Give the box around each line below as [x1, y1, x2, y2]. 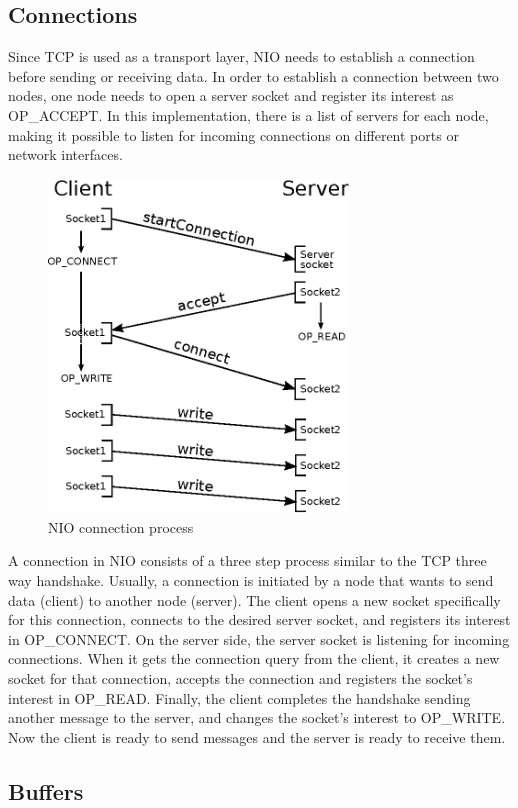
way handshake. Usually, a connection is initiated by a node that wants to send [8, 570, 494, 591]
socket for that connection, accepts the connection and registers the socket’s [8, 668, 473, 689]
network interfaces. [8, 144, 123, 165]
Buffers [8, 775, 84, 806]
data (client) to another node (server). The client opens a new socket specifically [8, 589, 501, 610]
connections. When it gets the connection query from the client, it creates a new [8, 648, 500, 669]
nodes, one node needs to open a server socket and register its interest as [8, 85, 454, 106]
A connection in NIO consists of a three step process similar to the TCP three [8, 550, 487, 571]
